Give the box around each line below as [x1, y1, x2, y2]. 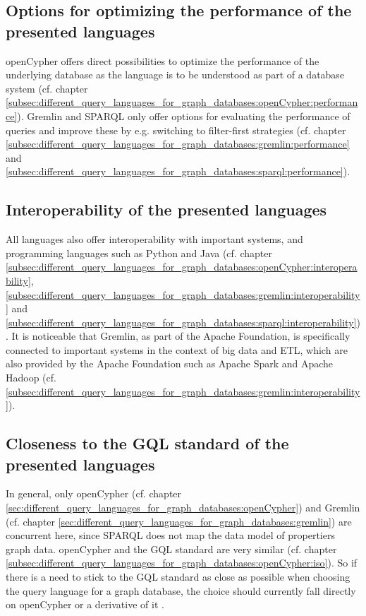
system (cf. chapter [6, 81, 88, 95]
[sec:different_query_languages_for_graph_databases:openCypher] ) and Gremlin [6, 500, 360, 515]
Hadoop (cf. [6, 370, 56, 385]
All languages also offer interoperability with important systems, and [6, 232, 303, 247]
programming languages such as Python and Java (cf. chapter [6, 245, 272, 260]
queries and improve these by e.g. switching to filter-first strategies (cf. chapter [6, 122, 346, 137]
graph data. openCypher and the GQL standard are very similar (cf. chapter [6, 541, 337, 556]
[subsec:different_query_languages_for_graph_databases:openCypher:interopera [6, 259, 358, 274]
